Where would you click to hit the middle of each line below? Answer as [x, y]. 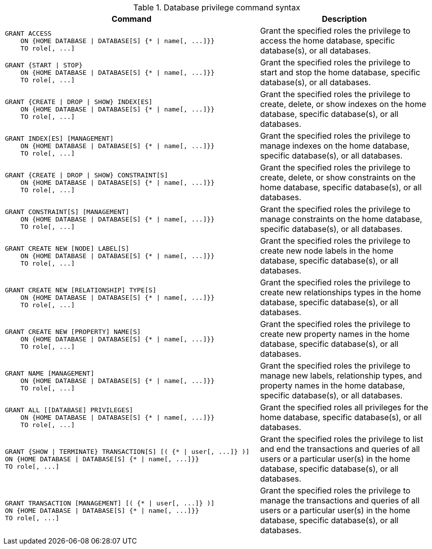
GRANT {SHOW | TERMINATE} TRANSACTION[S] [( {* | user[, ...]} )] [127, 451]
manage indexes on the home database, [335, 146]
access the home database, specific [328, 41]
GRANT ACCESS [28, 33]
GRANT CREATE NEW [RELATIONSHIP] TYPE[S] [81, 290]
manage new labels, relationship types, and [341, 376]
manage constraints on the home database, [341, 219]
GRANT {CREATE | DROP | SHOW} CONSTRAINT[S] [87, 175]
